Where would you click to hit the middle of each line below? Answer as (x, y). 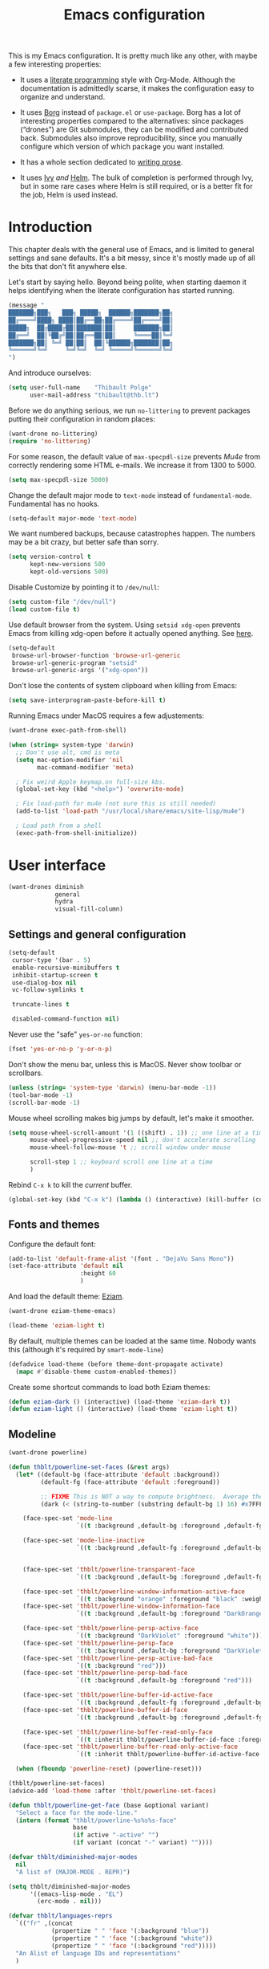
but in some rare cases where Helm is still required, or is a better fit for (137, 186)
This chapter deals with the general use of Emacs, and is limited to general (131, 250)
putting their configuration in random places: (82, 418)
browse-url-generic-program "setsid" (74, 663)
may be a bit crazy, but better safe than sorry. (84, 542)
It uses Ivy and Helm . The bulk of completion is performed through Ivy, (137, 177)
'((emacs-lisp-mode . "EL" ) (76, 1894)
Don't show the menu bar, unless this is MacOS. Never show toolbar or (125, 1064)
